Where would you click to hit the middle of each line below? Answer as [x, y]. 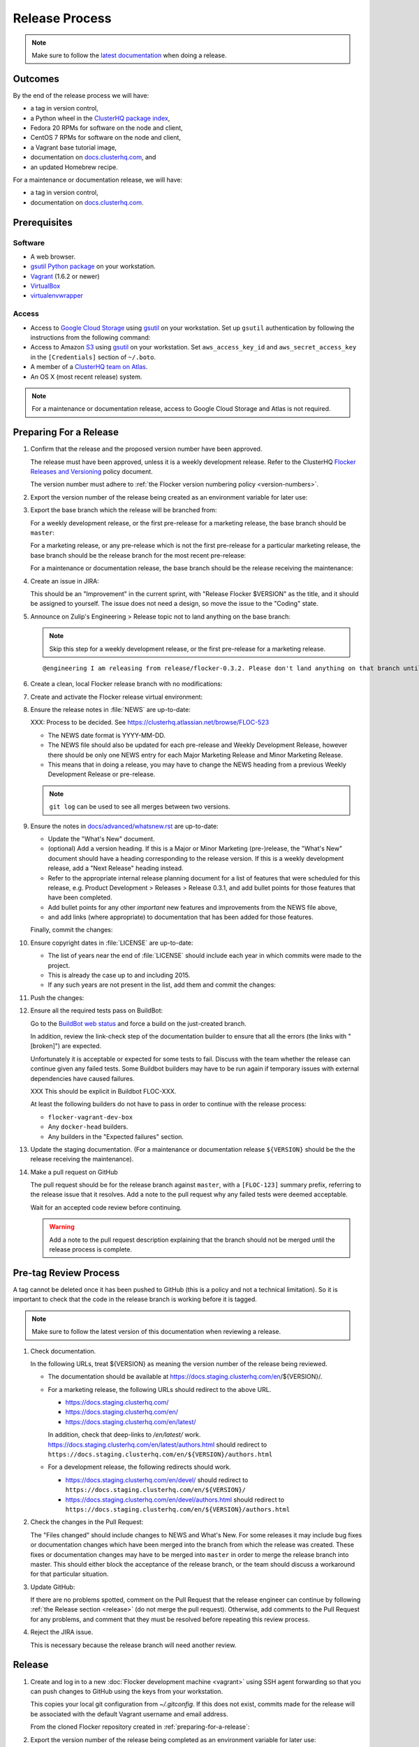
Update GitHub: [53, 1587]
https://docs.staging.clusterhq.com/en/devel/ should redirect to [157, 1480]
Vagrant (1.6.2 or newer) [65, 276]
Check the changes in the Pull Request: [87, 1522]
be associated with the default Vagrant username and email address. [129, 1714]
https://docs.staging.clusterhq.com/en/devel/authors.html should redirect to [175, 1500]
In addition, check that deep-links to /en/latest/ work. [124, 1435]
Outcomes [36, 79]
